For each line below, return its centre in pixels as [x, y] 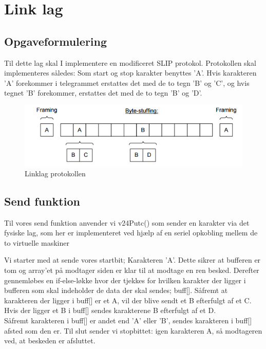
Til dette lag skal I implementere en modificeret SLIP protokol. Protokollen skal [130, 62]
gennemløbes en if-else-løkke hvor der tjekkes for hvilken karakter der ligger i [125, 280]
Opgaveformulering [56, 41]
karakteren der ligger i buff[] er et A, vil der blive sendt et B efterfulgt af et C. [128, 300]
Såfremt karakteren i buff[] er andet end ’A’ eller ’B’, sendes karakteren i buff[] [128, 320]
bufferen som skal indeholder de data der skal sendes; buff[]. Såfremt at [116, 290]
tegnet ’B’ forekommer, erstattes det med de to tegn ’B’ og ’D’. [103, 93]
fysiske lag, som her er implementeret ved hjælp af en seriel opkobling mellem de [131, 233]
